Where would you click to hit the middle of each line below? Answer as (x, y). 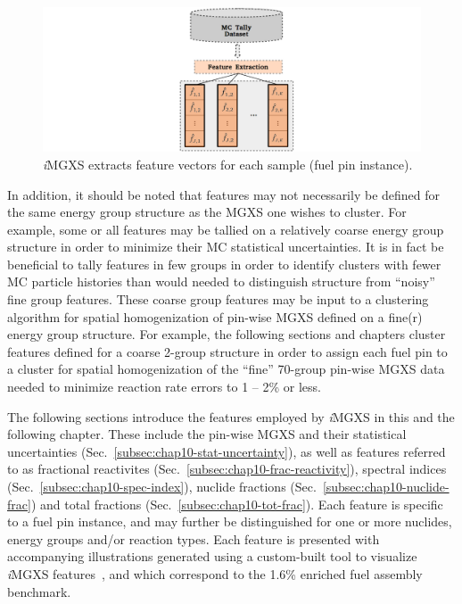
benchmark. (39, 591)
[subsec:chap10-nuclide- (386, 486)
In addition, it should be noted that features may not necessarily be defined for (224, 194)
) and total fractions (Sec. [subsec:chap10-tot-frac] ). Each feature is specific (237, 504)
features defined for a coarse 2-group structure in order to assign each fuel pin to (227, 351)
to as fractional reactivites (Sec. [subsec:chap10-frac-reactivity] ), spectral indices (227, 469)
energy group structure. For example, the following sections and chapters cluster (227, 334)
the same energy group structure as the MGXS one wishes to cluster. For (207, 212)
